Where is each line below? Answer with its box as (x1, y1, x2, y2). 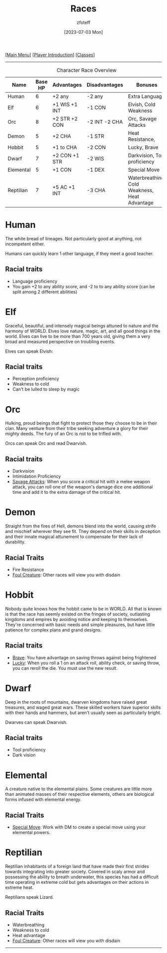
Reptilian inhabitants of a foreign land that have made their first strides (5, 863, 149, 869)
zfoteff (77, 19, 90, 25)
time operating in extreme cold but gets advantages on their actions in (5, 879, 149, 885)
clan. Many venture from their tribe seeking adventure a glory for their (5, 425, 149, 431)
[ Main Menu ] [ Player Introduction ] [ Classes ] (5, 52, 95, 58)
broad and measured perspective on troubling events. (5, 338, 115, 344)
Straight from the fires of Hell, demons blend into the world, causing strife (5, 523, 157, 529)
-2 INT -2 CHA (86, 118, 123, 125)
